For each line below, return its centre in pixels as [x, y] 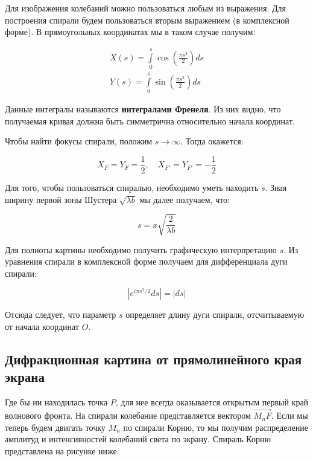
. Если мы [289, 415]
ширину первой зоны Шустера [61, 199]
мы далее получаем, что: [185, 199]
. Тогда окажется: [212, 141]
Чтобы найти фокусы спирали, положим [79, 141]
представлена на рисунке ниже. [62, 450]
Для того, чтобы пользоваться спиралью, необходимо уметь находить [132, 187]
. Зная [276, 187]
